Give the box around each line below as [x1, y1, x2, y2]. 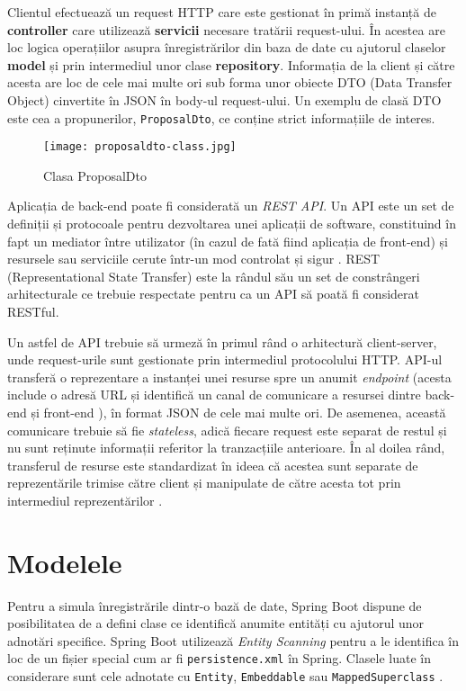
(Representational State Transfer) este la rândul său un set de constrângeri [7, 266, 420, 285]
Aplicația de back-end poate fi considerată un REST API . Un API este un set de [7, 196, 454, 215]
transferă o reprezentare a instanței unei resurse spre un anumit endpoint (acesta [7, 367, 452, 386]
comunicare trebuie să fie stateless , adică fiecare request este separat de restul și [7, 420, 447, 439]
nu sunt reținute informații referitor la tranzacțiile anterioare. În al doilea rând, [7, 438, 445, 457]
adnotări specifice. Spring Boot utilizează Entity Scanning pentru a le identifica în [7, 631, 459, 650]
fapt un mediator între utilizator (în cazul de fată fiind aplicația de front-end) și [7, 231, 448, 250]
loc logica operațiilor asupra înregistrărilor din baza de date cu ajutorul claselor [7, 38, 446, 57]
